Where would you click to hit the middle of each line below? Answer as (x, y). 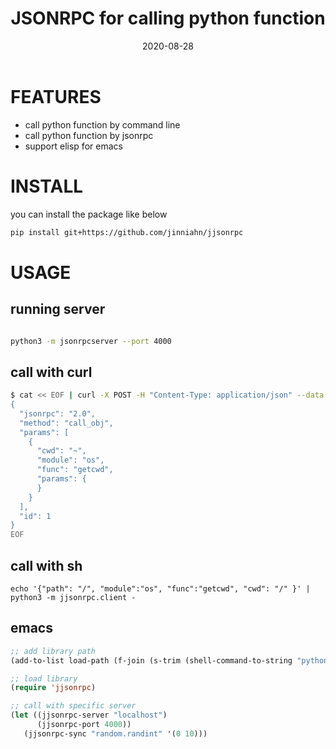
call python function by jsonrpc (89, 135)
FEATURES (56, 96)
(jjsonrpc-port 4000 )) (84, 725)
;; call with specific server (73, 706)
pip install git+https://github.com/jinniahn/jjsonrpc (127, 232)
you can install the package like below (89, 214)
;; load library (44, 678)
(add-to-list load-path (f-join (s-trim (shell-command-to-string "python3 (171, 660)
